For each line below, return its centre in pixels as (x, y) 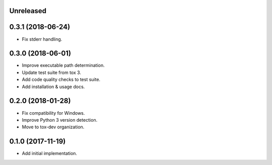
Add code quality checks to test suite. (61, 79)
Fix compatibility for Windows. (53, 113)
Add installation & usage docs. (53, 87)
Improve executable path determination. (63, 65)
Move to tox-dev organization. (53, 127)
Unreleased (28, 11)
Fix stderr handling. (42, 39)
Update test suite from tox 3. (52, 72)
